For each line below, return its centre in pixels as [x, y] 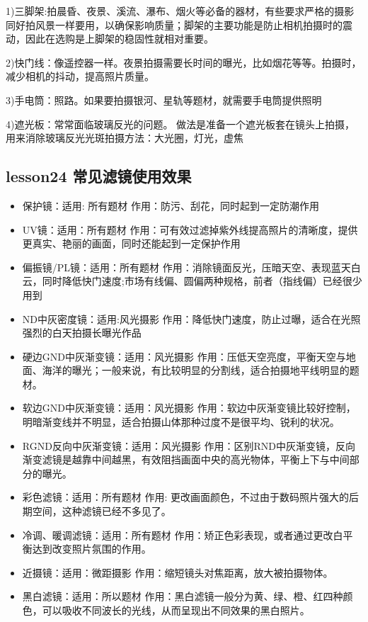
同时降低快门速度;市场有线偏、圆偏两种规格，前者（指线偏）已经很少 [202, 281]
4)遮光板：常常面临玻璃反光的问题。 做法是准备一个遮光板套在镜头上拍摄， [180, 124]
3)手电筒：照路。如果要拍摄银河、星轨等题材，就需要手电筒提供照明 [164, 100]
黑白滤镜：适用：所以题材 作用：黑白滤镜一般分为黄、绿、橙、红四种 [183, 596]
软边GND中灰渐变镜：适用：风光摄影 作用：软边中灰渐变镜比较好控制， [189, 408]
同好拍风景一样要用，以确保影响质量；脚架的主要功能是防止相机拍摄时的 [174, 24]
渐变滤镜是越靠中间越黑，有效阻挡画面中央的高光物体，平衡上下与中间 [186, 459]
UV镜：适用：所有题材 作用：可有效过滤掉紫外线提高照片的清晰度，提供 [190, 229]
